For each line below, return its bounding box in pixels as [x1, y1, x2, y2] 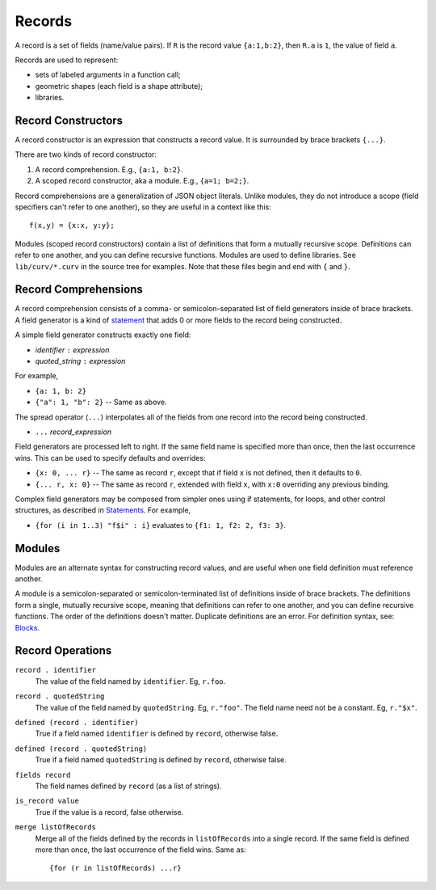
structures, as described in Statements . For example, [15, 505, 191, 515]
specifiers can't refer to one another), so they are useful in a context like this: [15, 202, 272, 212]
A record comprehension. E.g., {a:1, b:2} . [35, 164, 183, 174]
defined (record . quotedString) [15, 744, 148, 753]
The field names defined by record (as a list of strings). [35, 781, 222, 791]
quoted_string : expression [35, 356, 126, 365]
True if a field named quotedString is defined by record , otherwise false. [35, 755, 287, 765]
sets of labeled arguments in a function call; [35, 70, 181, 80]
